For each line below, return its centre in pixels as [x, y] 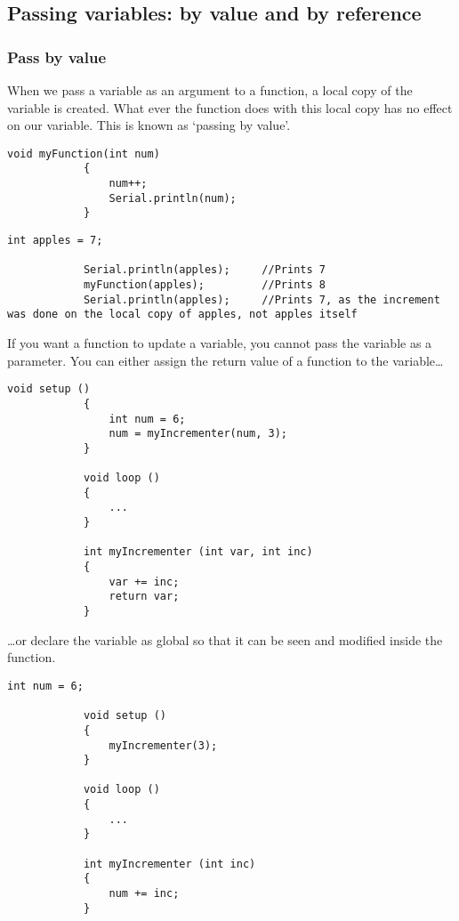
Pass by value [57, 57]
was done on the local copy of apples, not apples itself [182, 315]
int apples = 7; [55, 241]
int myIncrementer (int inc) [169, 864]
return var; [144, 597]
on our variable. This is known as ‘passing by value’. [149, 125]
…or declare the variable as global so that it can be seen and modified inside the [225, 639]
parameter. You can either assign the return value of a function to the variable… [225, 360]
